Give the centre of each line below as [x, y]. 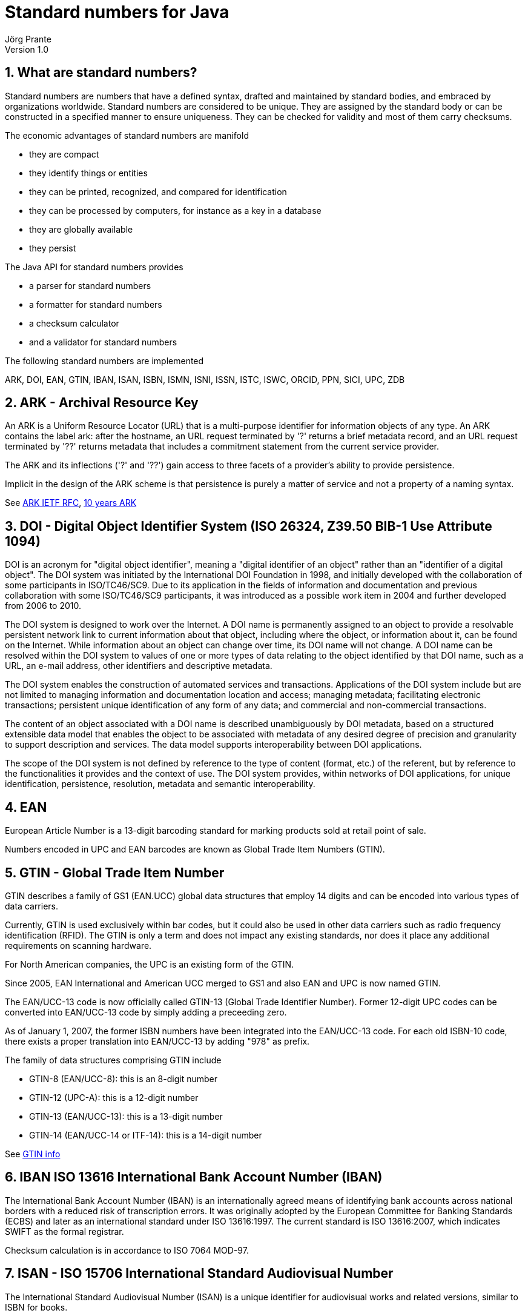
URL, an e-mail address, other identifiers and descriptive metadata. [139, 666]
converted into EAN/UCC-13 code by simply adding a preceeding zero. [146, 1012]
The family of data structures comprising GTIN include [113, 1060]
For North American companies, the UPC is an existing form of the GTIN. [150, 964]
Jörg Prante [28, 39]
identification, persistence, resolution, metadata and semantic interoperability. [160, 784]
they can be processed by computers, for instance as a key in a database [175, 210]
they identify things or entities [88, 173]
